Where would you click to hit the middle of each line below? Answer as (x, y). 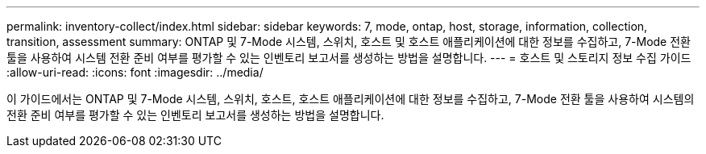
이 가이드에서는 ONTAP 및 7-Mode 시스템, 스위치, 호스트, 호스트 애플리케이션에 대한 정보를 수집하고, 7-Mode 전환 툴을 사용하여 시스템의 (351, 99)
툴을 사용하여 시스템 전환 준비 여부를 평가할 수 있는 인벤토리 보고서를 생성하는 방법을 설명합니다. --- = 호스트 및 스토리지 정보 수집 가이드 (349, 58)
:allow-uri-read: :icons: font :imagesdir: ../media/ (135, 72)
